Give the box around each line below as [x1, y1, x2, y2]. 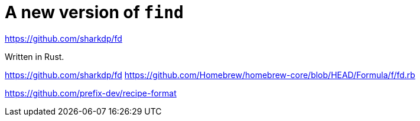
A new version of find [5, 2, 184, 22]
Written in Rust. [5, 51, 64, 62]
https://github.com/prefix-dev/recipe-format [5, 88, 177, 98]
